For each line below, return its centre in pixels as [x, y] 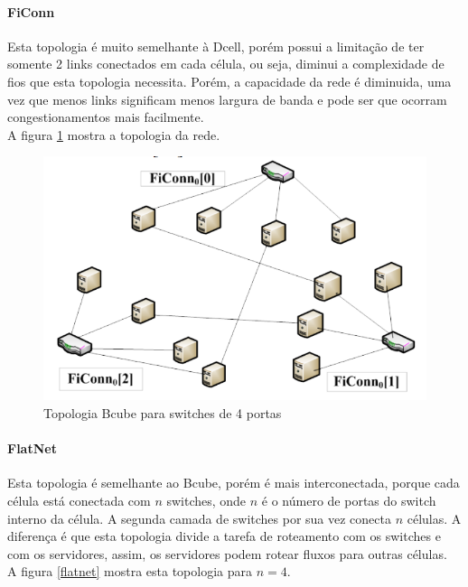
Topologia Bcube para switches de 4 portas [163, 412]
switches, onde [206, 500]
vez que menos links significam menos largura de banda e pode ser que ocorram [227, 99]
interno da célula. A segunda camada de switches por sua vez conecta [199, 518]
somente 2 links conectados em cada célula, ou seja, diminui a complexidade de [226, 64]
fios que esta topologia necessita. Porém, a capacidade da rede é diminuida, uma [229, 81]
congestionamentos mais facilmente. [106, 117]
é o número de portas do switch [349, 500]
